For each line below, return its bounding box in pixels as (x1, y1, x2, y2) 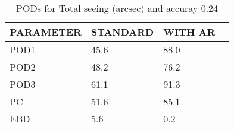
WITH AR (163, 25, 216, 39)
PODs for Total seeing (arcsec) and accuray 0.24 (16, 1, 219, 15)
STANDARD (91, 25, 154, 39)
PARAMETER (10, 25, 82, 39)
